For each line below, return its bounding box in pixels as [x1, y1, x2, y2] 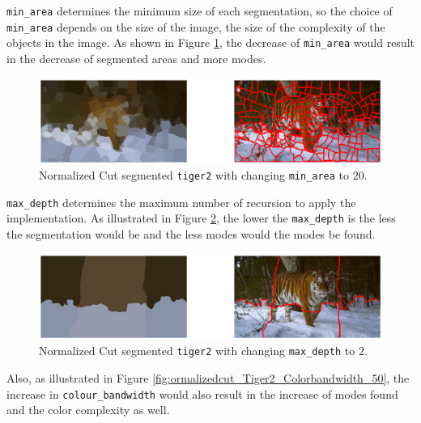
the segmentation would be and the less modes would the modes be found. [6, 226, 376, 243]
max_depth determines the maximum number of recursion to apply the [6, 193, 356, 210]
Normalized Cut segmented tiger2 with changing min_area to [39, 167, 350, 184]
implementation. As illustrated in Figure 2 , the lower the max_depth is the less [6, 209, 396, 226]
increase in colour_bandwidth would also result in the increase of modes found [6, 385, 398, 402]
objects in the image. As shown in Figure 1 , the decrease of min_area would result [6, 34, 415, 51]
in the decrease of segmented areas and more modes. [6, 49, 266, 66]
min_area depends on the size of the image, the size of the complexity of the [6, 18, 385, 35]
